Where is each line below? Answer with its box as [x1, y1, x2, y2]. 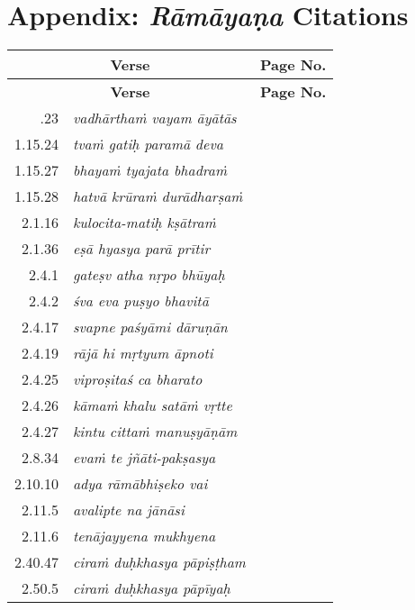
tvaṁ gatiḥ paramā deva [72, 133, 223, 155]
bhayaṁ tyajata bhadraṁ [72, 159, 228, 181]
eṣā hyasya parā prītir [72, 238, 211, 259]
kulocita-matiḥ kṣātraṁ [72, 212, 216, 233]
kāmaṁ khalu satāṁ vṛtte [72, 395, 232, 416]
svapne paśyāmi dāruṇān [72, 316, 228, 338]
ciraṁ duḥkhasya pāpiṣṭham [72, 551, 246, 573]
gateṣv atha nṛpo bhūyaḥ [72, 264, 225, 286]
